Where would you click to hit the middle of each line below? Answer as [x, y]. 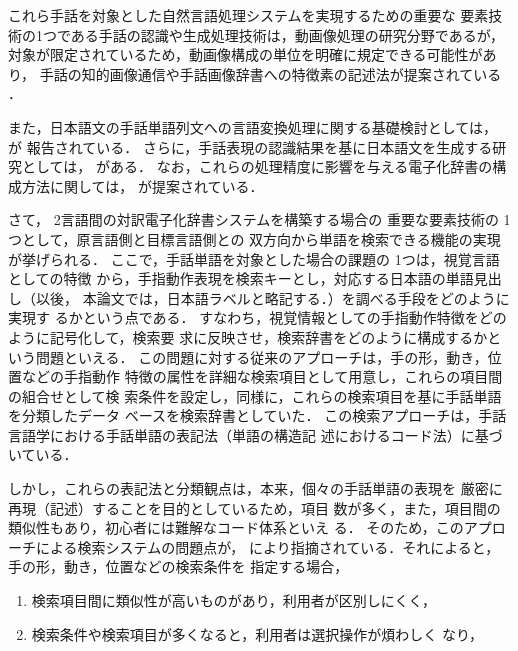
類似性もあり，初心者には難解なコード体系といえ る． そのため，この [236, 527]
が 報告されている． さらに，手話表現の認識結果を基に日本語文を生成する [250, 146]
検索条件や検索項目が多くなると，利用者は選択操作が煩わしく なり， [257, 633]
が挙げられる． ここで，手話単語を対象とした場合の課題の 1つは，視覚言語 [254, 258]
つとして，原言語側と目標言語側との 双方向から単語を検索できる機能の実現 [254, 238]
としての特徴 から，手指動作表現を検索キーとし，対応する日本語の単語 [241, 278]
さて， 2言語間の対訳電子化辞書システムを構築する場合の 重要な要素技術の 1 [259, 219]
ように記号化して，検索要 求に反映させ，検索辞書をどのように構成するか [248, 336]
